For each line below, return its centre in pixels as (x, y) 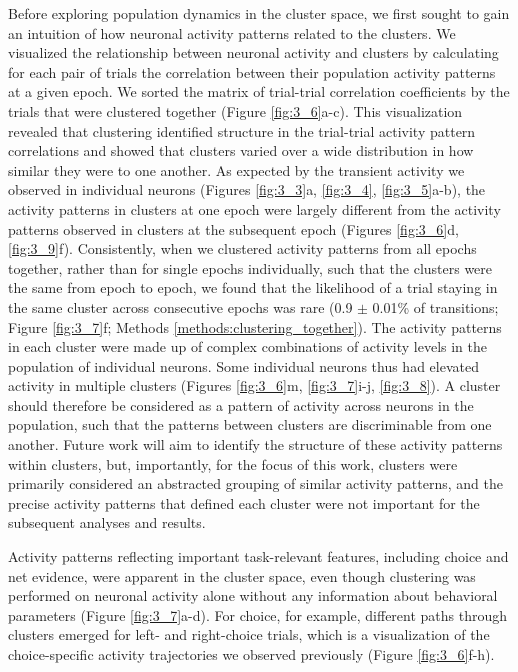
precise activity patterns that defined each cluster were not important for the (244, 502)
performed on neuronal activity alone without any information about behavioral (253, 595)
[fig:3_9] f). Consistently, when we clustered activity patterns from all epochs (242, 248)
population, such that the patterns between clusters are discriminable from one (250, 424)
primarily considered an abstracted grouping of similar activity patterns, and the (255, 483)
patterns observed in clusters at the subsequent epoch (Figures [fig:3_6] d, (233, 228)
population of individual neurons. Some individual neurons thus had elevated (243, 365)
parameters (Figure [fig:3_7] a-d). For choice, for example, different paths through (258, 614)
